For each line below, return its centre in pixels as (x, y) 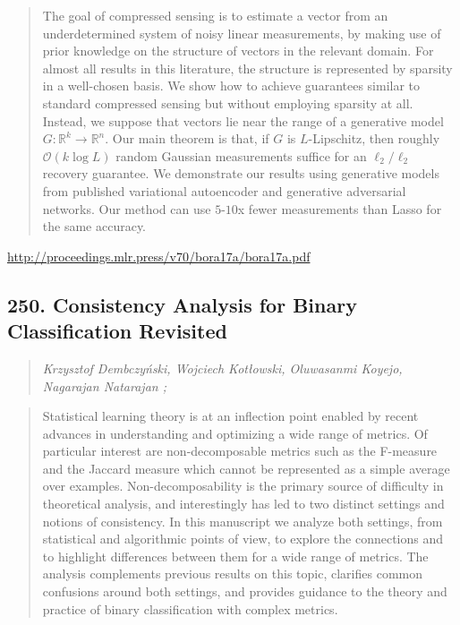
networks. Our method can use (127, 208)
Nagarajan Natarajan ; (104, 385)
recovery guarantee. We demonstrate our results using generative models (241, 173)
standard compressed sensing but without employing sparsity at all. (228, 103)
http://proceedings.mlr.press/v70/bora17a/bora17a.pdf (159, 256)
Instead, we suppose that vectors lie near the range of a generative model (243, 120)
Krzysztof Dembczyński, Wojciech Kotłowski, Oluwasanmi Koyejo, (222, 368)
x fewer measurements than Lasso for (340, 208)
